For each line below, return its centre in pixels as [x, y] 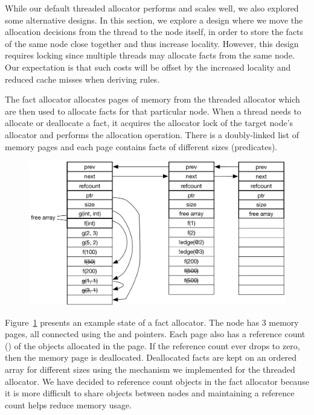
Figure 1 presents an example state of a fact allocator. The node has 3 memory [152, 322]
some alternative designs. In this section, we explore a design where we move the [154, 20]
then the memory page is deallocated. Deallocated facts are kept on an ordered [151, 357]
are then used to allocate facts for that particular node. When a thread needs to [153, 111]
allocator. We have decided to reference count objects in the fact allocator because [157, 381]
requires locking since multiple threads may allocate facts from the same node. [150, 55]
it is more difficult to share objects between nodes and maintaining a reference [150, 393]
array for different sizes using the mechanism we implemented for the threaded [150, 369]
